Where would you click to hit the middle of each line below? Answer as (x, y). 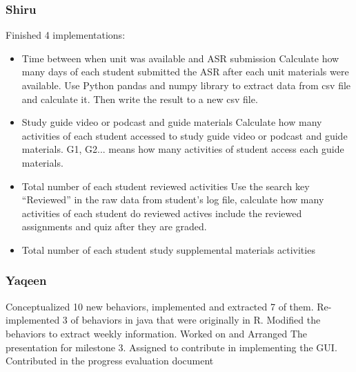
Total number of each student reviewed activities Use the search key (166, 186)
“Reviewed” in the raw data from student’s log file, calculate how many (173, 199)
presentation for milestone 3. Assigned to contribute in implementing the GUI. (171, 347)
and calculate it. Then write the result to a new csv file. (140, 99)
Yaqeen (26, 280)
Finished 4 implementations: (66, 35)
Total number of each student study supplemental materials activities (168, 249)
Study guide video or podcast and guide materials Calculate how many (172, 122)
